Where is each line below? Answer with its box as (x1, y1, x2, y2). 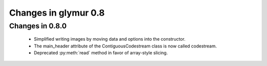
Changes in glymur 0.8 (9, 7, 105, 18)
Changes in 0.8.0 (9, 22, 67, 30)
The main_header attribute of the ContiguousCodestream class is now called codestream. (34, 43, 217, 49)
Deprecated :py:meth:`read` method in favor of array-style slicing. (34, 49, 168, 56)
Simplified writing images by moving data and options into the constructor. (34, 36, 185, 42)
